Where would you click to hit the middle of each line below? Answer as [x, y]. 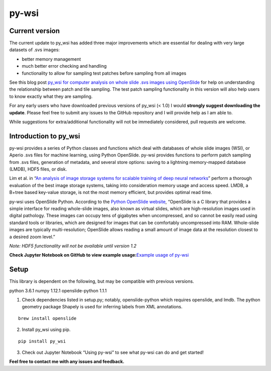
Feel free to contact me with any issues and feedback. [67, 361]
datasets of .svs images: [35, 50]
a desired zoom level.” [32, 237]
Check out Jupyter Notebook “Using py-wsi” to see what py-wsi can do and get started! [113, 352]
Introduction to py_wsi [45, 136]
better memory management [51, 59]
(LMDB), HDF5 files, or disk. [38, 169]
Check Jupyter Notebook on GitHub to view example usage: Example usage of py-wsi [99, 255]
